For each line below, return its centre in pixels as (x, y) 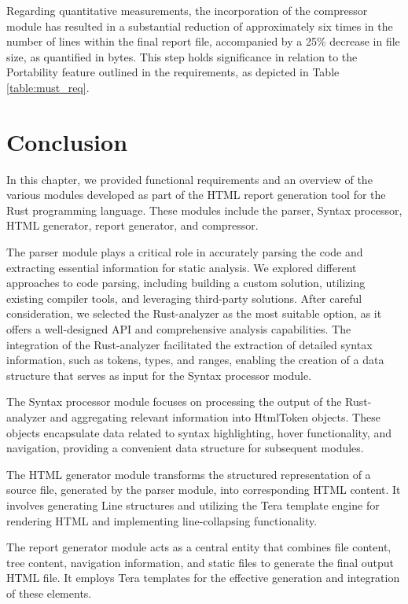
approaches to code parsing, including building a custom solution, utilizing (186, 283)
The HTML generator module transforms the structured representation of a (189, 474)
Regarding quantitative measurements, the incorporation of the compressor (187, 10)
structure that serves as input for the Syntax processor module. (159, 375)
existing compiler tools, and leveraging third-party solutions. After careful (184, 298)
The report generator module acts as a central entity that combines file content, (199, 547)
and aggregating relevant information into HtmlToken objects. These (215, 417)
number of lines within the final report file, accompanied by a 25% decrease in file (203, 41)
